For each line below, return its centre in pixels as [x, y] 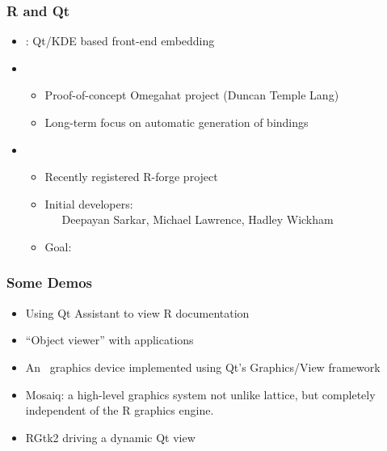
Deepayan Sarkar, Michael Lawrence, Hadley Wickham [198, 219]
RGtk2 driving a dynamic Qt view [110, 437]
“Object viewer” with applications [109, 340]
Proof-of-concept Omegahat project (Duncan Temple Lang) [192, 95]
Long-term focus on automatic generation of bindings [177, 122]
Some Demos [49, 282]
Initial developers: [89, 203]
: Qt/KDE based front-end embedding [120, 41]
